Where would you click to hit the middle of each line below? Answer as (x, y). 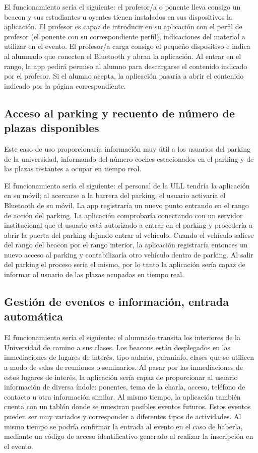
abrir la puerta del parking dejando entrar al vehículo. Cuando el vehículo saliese (129, 235)
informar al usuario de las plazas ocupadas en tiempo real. (94, 274)
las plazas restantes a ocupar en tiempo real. (73, 169)
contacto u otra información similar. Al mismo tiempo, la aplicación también (122, 396)
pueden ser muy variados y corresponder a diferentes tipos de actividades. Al (123, 416)
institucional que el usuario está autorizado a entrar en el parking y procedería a (128, 225)
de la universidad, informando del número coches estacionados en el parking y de (129, 158)
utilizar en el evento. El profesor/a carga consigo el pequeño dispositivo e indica (127, 46)
